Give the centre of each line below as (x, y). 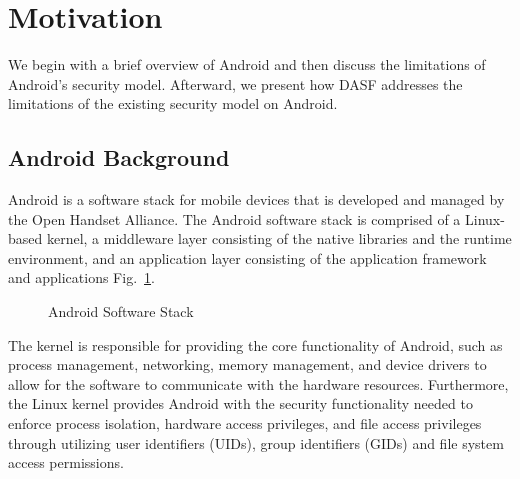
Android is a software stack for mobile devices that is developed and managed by (256, 199)
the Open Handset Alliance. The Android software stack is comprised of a (234, 218)
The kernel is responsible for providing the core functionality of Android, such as (255, 344)
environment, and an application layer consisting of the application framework (247, 257)
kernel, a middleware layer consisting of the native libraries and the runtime (279, 238)
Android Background (119, 157)
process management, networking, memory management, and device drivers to (247, 364)
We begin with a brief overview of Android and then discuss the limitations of (247, 64)
